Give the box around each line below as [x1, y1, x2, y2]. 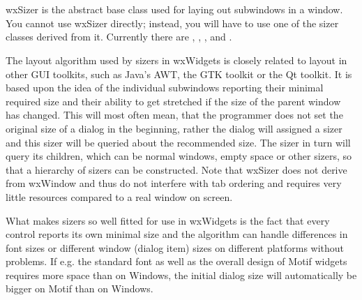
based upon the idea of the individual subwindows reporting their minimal [6, 80, 324, 95]
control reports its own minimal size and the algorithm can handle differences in [6, 227, 348, 241]
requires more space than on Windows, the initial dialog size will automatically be [6, 267, 357, 282]
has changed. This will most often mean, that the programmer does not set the [6, 107, 343, 122]
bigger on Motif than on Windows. [6, 281, 153, 296]
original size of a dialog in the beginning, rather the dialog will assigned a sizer [6, 121, 342, 135]
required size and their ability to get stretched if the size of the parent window [6, 93, 341, 108]
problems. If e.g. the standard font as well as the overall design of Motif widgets [6, 254, 347, 269]
